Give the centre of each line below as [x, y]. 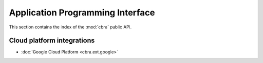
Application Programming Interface [82, 13]
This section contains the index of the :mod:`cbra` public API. [70, 27]
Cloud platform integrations [52, 41]
